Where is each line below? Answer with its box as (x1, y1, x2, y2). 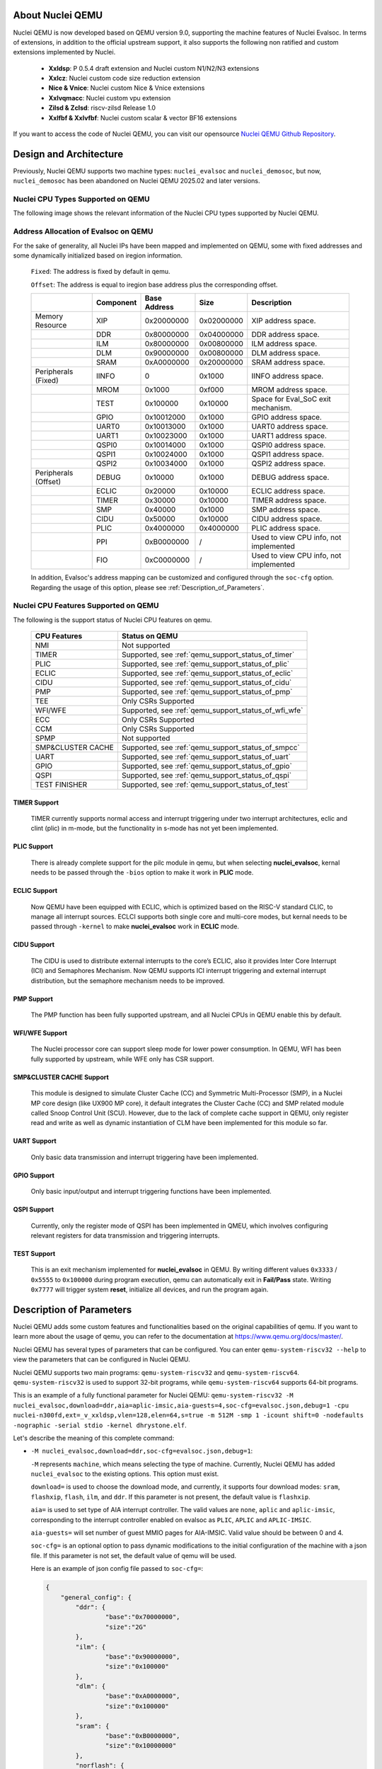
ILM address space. (251, 339, 318, 349)
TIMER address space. (251, 495, 327, 505)
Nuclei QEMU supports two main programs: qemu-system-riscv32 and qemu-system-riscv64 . (13, 1368, 300, 1376)
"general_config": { (60, 1593, 132, 1601)
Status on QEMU (121, 631, 178, 641)
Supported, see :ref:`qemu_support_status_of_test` (121, 780, 290, 790)
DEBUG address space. (251, 473, 330, 483)
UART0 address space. (251, 422, 328, 432)
